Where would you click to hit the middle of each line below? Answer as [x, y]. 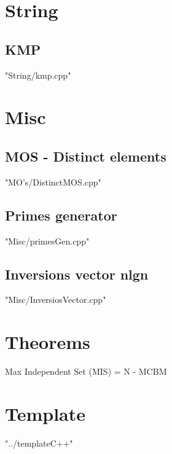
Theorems [48, 342]
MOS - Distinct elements [86, 156]
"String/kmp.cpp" [38, 75]
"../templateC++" [39, 443]
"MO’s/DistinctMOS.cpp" [53, 182]
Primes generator [61, 215]
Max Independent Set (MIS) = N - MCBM [86, 371]
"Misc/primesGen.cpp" [47, 241]
